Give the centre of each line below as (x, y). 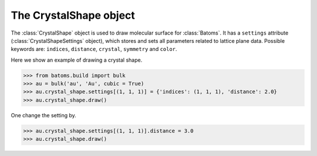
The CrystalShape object (73, 15)
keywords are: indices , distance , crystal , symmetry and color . (94, 49)
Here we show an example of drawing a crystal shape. (77, 60)
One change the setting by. (43, 115)
